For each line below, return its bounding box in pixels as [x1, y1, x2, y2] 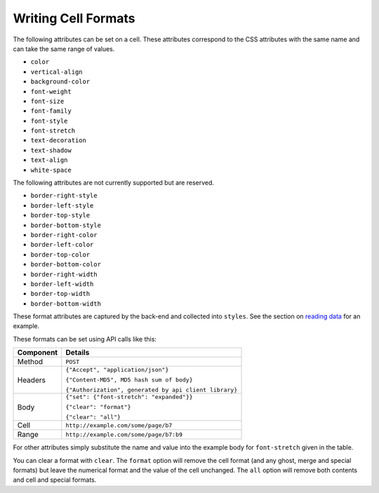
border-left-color [30, 241, 94, 249]
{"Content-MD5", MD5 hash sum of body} [65, 376, 193, 384]
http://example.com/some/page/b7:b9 [65, 431, 182, 438]
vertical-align [30, 67, 84, 76]
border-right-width [30, 270, 98, 278]
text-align [30, 156, 68, 164]
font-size [30, 97, 65, 105]
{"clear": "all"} [65, 414, 121, 421]
